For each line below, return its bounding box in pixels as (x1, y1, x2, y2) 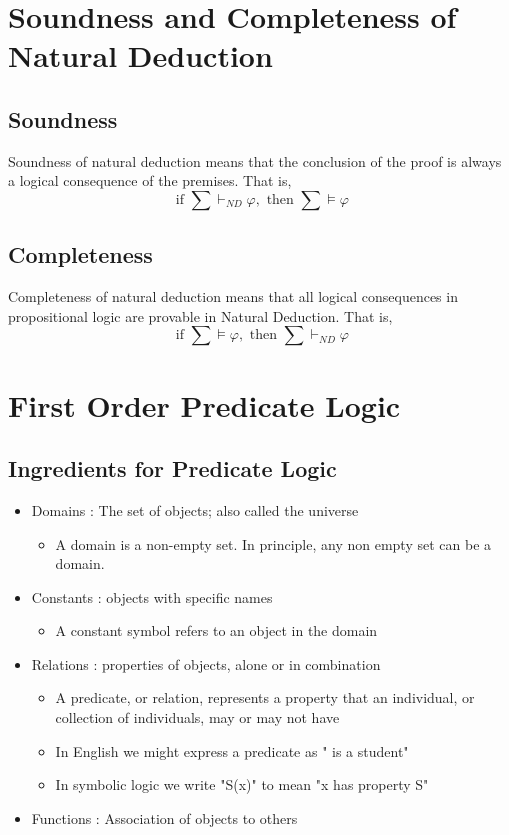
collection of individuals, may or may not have (55, 707, 340, 728)
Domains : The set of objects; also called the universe (31, 499, 359, 520)
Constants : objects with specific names (31, 586, 273, 607)
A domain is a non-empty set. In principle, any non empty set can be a (55, 533, 492, 554)
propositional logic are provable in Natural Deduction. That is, (8, 305, 393, 326)
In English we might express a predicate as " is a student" (55, 740, 409, 761)
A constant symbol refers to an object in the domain (55, 620, 378, 641)
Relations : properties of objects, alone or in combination (31, 653, 381, 674)
